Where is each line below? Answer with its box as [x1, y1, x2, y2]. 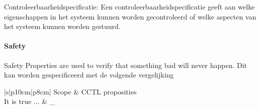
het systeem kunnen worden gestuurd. [4, 21, 121, 31]
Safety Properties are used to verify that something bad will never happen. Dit [4, 59, 247, 70]
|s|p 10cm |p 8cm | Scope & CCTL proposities [4, 86, 137, 96]
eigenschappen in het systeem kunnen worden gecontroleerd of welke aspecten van [4, 11, 256, 21]
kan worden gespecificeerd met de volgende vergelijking [4, 69, 174, 80]
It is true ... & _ [4, 96, 55, 106]
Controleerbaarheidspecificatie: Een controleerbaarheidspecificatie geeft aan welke [4, 1, 255, 11]
